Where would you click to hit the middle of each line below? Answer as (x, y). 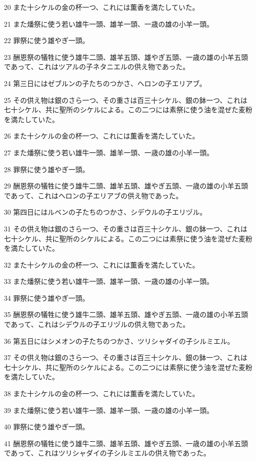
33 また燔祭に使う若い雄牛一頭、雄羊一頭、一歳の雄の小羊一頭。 (109, 281)
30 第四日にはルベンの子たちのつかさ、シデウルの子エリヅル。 (105, 212)
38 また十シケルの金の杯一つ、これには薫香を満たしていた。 (102, 393)
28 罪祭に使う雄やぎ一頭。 (47, 169)
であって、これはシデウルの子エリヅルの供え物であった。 (97, 324)
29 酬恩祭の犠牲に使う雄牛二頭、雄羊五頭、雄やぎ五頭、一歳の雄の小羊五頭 (126, 186)
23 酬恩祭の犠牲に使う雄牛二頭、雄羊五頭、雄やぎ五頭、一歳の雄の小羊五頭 (126, 57)
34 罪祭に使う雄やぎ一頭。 (47, 298)
